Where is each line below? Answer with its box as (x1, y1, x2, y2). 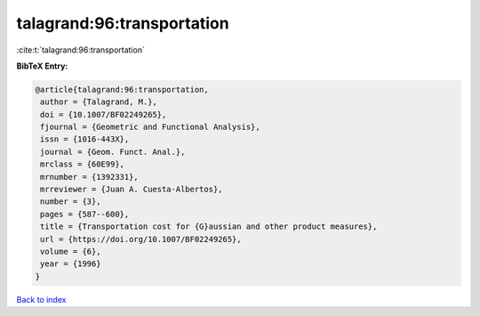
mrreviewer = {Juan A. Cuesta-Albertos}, (40, 184, 223, 195)
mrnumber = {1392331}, (40, 172, 140, 182)
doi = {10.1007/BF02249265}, (40, 109, 167, 119)
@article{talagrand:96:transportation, (35, 85, 209, 94)
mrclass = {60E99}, (40, 159, 124, 169)
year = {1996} (40, 259, 101, 269)
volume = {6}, (40, 247, 101, 256)
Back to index (16, 294, 67, 304)
